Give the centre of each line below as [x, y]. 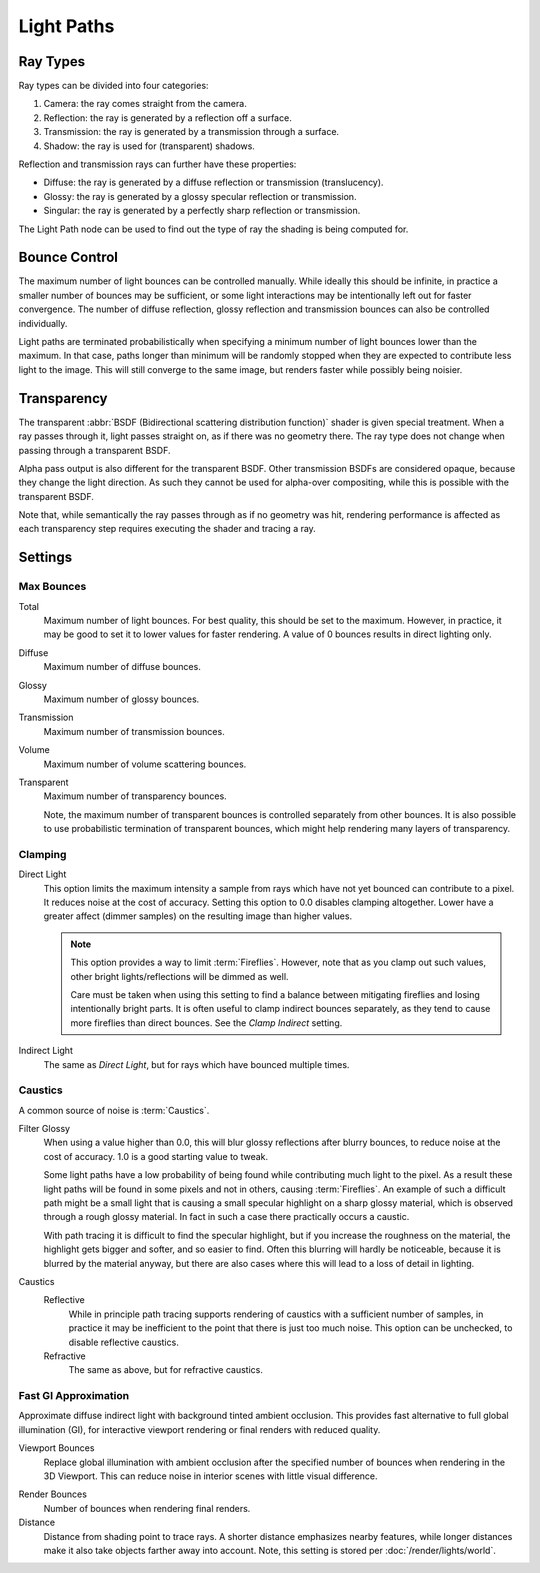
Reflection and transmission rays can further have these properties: [157, 164]
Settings [45, 557]
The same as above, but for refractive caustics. [166, 1370]
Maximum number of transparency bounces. [135, 796]
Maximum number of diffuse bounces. [122, 667]
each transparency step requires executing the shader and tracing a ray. [167, 529]
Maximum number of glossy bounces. [121, 699]
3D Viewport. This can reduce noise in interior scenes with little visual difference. [211, 1476]
